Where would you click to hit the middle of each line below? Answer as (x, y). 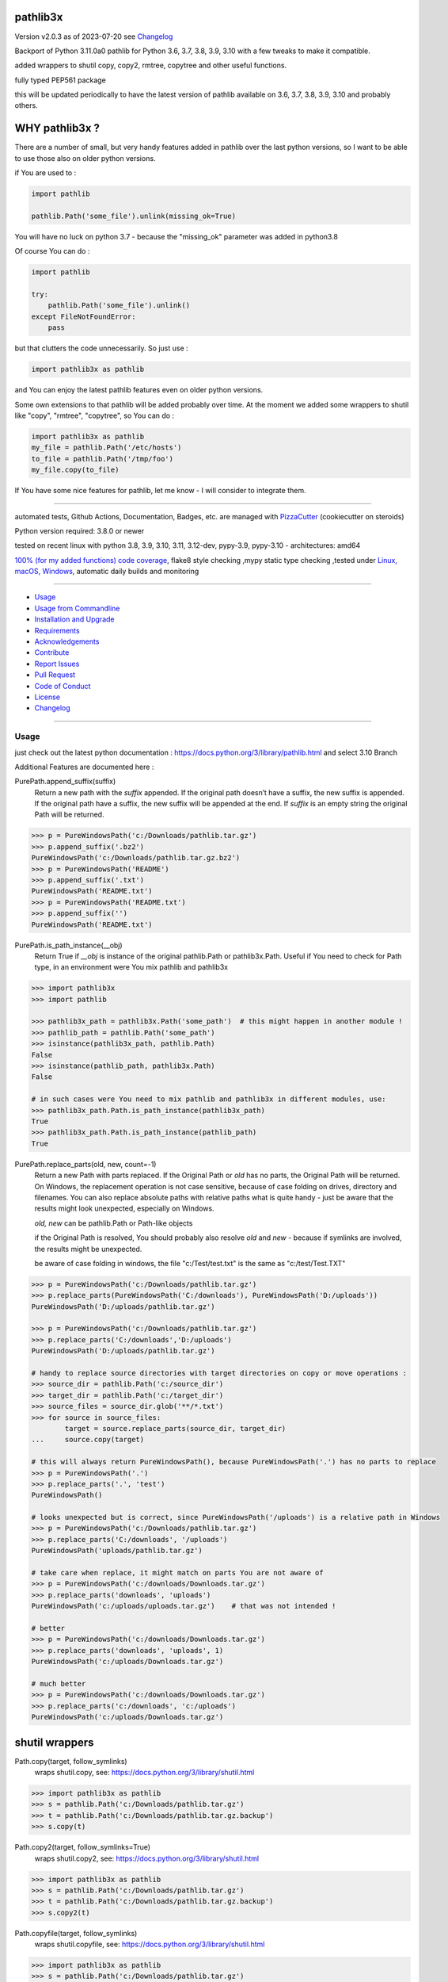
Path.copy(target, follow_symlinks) (71, 1761)
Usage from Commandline (77, 608)
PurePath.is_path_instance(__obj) (68, 945)
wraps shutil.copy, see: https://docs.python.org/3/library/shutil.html (144, 1772)
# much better (59, 1684)
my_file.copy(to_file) (75, 470)
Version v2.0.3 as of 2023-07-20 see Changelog (94, 36)
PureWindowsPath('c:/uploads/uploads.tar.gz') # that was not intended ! (184, 1606)
